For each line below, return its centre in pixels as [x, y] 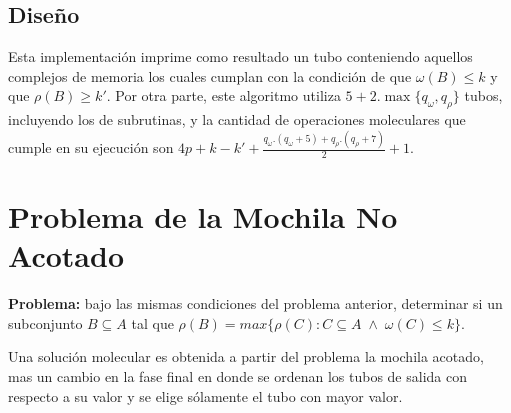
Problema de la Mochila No [203, 216]
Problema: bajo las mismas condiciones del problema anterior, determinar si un [255, 303]
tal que [152, 322]
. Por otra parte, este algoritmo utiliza [223, 95]
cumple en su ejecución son [91, 147]
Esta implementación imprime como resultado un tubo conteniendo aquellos [240, 56]
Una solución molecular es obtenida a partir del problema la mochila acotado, [246, 356]
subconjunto [45, 322]
